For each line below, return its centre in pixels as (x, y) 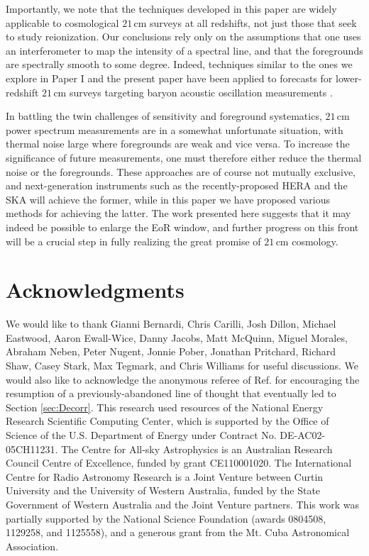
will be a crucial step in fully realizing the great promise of (133, 241)
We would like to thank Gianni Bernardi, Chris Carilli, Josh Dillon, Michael (171, 324)
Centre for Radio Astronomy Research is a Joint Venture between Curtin (165, 476)
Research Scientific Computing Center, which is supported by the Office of (167, 421)
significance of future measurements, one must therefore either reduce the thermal (184, 157)
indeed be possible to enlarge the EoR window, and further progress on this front (182, 227)
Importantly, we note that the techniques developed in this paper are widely (171, 9)
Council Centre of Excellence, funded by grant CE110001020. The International (179, 463)
